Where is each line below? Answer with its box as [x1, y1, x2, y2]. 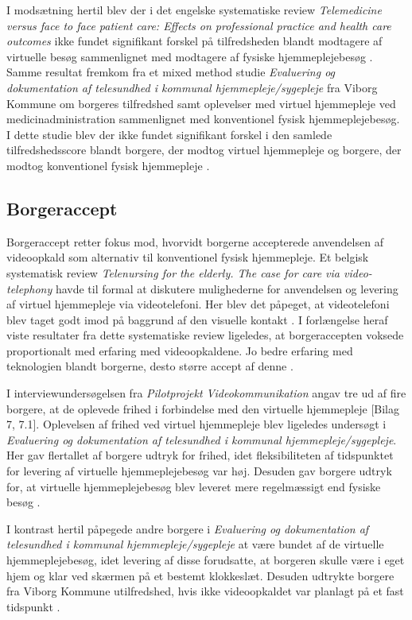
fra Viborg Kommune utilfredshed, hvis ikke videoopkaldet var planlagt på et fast [6, 583, 404, 599]
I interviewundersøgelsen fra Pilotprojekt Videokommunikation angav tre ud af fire [6, 385, 406, 401]
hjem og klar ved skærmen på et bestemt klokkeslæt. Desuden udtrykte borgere [6, 567, 395, 583]
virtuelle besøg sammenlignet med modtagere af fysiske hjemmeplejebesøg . [6, 48, 373, 64]
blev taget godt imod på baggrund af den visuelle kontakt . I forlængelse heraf [6, 311, 388, 327]
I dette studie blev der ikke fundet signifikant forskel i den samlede [6, 126, 332, 142]
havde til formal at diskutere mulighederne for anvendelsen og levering [55, 280, 398, 296]
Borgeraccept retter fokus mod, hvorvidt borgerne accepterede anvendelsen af [6, 233, 383, 250]
